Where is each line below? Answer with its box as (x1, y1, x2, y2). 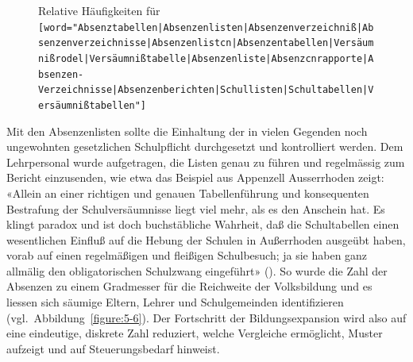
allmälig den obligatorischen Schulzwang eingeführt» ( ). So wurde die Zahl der (6, 262, 388, 279)
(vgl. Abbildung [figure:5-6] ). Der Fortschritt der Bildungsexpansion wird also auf (6, 309, 407, 325)
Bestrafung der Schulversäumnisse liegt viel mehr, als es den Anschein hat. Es (6, 200, 385, 217)
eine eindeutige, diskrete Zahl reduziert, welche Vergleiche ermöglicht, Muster (6, 325, 383, 341)
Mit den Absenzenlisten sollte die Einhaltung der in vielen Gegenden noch (6, 122, 368, 139)
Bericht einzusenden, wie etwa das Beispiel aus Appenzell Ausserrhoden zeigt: (6, 169, 384, 186)
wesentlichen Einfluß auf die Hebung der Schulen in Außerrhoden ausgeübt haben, (6, 231, 406, 248)
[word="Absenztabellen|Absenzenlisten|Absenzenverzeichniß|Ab (38, 21, 374, 33)
